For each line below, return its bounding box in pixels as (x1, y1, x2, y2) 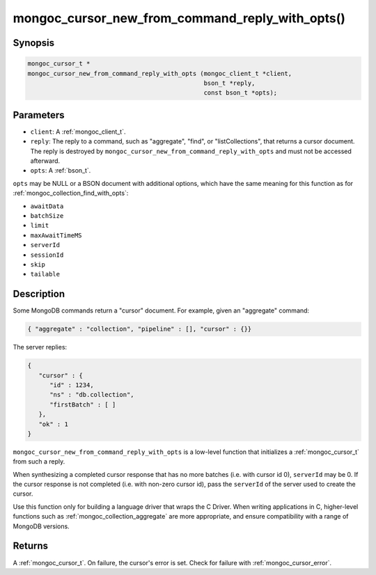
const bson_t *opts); (203, 89, 278, 97)
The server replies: (13, 343, 68, 352)
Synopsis (13, 37, 55, 49)
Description (13, 288, 65, 300)
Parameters (13, 109, 65, 121)
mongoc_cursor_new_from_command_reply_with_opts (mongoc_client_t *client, (27, 70, 292, 77)
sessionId (30, 251, 64, 259)
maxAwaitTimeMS (30, 231, 83, 239)
